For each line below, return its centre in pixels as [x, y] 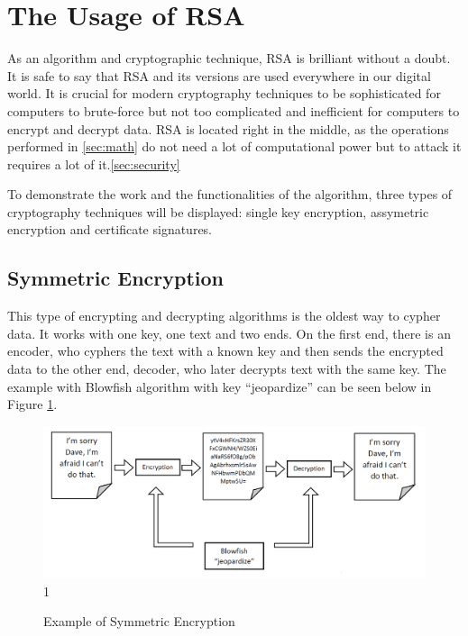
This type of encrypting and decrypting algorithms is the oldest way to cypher [224, 316]
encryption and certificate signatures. [110, 229]
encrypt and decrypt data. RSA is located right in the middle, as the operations [228, 128]
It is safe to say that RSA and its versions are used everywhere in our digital [219, 75]
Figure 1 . [32, 404]
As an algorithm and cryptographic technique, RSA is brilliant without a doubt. [229, 58]
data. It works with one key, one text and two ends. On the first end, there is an [229, 333]
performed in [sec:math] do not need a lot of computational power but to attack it [234, 146]
